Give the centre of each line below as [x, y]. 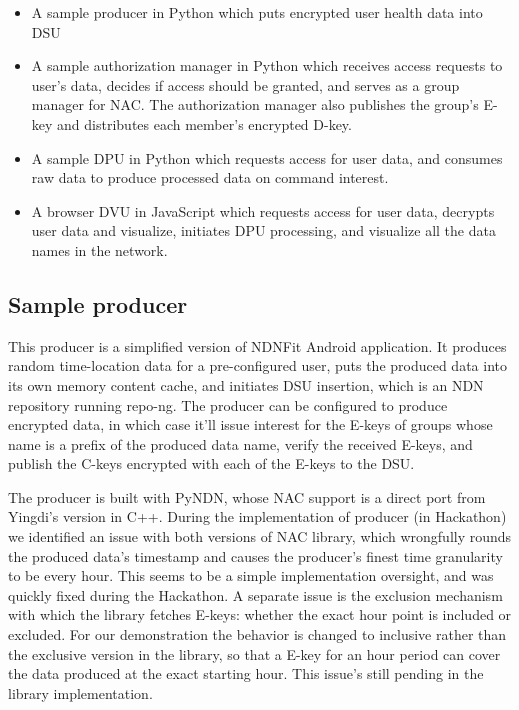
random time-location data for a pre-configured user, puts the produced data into [257, 365]
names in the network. [99, 249]
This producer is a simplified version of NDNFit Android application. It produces [257, 345]
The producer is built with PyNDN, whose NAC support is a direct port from [247, 496]
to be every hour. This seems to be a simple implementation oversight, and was [251, 575]
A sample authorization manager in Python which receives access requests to [267, 65]
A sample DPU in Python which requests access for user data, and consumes [267, 157]
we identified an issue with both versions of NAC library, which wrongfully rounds [260, 536]
